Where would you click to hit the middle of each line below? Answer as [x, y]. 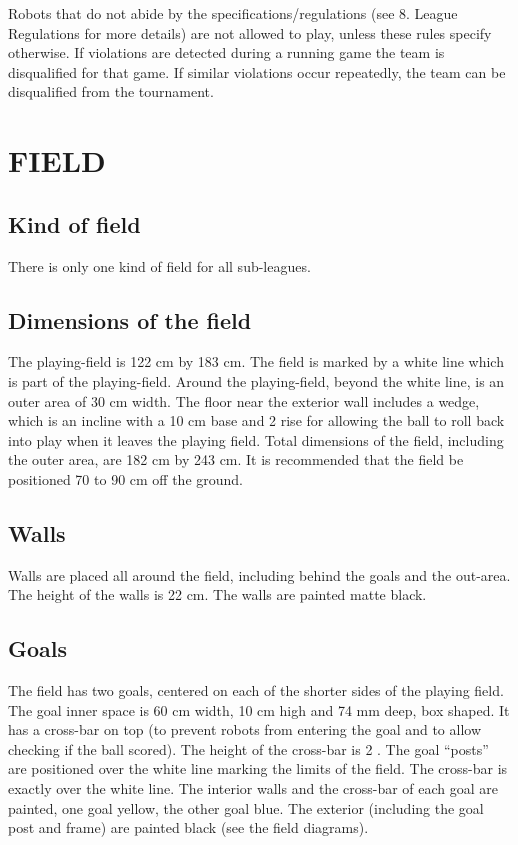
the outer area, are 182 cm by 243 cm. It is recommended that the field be [236, 459]
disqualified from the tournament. [111, 91]
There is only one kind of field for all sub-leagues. [159, 265]
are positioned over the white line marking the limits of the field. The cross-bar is [258, 768]
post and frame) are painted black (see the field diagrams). [188, 827]
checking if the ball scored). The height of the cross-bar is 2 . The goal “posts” [248, 748]
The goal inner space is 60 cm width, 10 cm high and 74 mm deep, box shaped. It [259, 709]
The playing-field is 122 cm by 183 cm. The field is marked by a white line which [256, 361]
